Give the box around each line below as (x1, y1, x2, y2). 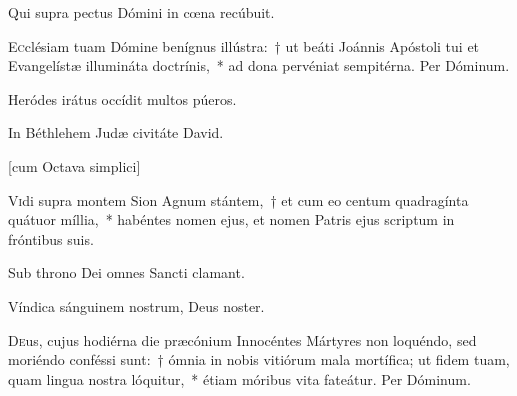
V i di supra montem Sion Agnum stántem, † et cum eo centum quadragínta (8, 189, 469, 210)
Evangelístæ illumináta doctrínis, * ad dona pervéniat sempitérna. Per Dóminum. (8, 55, 510, 76)
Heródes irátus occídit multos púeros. (8, 88, 237, 109)
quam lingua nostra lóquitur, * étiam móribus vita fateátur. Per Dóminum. (8, 368, 471, 389)
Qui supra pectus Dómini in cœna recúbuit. (8, 2, 275, 22)
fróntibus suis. (8, 228, 94, 249)
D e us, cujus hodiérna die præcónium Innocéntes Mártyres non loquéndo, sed (8, 329, 477, 350)
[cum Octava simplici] (8, 155, 141, 176)
